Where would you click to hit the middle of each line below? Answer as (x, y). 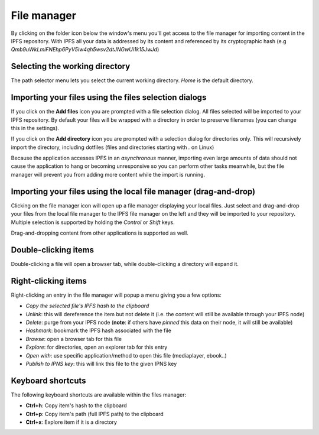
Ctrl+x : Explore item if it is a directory (71, 422)
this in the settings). (35, 128)
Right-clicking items (49, 281)
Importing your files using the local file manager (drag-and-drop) (133, 191)
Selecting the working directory (71, 66)
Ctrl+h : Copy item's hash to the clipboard (76, 405)
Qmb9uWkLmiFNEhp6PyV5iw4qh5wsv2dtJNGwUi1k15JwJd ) (85, 50)
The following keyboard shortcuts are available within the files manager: (98, 395)
